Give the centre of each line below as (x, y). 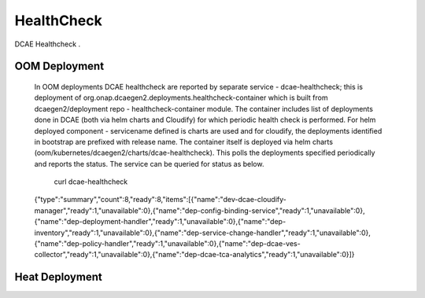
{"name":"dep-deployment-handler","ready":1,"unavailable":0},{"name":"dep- (160, 222)
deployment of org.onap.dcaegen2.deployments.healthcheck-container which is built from (181, 97)
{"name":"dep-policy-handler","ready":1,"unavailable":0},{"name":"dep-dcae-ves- (167, 244)
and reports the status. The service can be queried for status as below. (149, 164)
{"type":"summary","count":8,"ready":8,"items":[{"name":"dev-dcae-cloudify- (161, 200)
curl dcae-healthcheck (91, 182)
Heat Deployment (58, 277)
